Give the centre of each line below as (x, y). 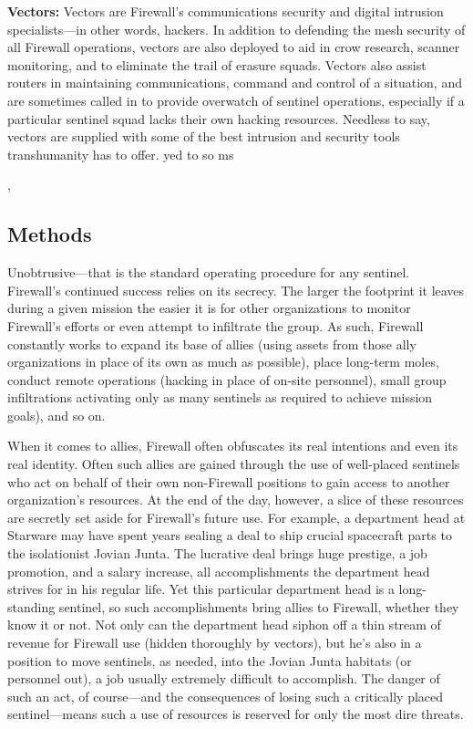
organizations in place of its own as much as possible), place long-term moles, (223, 362)
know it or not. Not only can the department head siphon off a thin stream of (224, 625)
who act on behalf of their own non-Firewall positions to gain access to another (229, 481)
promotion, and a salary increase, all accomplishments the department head (219, 571)
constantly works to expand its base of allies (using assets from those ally (212, 344)
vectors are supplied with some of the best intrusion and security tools (204, 136)
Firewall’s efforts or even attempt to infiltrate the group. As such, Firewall (216, 325)
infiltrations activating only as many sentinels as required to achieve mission (220, 397)
